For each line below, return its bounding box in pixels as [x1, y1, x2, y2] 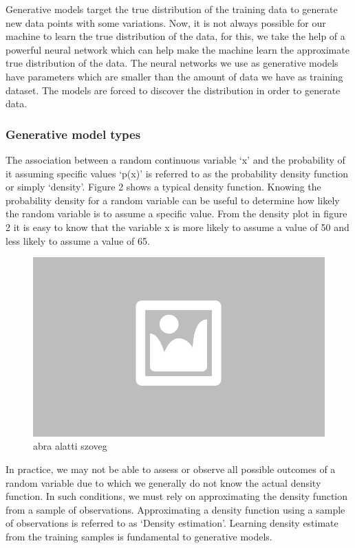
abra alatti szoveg [33, 439, 107, 453]
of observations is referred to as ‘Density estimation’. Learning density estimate [6, 516, 338, 530]
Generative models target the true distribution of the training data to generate [6, 2, 338, 16]
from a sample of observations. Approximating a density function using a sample [6, 502, 345, 516]
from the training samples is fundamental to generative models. [6, 529, 272, 544]
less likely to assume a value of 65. [6, 233, 150, 248]
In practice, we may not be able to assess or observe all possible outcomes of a [6, 462, 336, 476]
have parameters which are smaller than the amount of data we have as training [6, 69, 343, 83]
